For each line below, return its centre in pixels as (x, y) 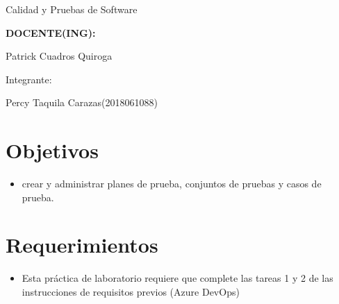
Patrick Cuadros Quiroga (59, 56)
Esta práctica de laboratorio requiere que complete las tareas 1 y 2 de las (177, 278)
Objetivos (52, 150)
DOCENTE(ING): (51, 32)
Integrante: (29, 79)
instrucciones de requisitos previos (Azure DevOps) (131, 292)
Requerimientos (82, 245)
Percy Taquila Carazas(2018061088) (82, 102)
